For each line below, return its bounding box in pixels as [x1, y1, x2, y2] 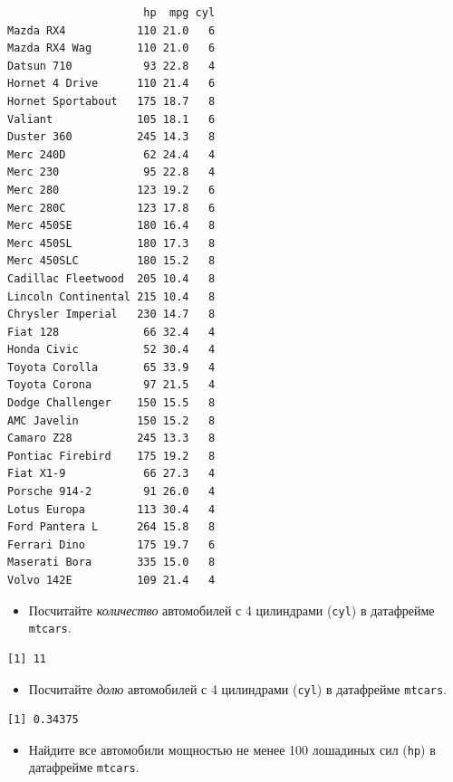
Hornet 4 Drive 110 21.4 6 [7, 77, 216, 91]
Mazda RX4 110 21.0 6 [7, 24, 216, 37]
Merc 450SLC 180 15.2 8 [7, 254, 216, 268]
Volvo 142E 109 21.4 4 [7, 574, 216, 586]
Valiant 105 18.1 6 [7, 112, 216, 126]
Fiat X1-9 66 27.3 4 [7, 467, 216, 481]
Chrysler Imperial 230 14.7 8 [7, 308, 216, 321]
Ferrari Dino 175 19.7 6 [7, 538, 216, 551]
